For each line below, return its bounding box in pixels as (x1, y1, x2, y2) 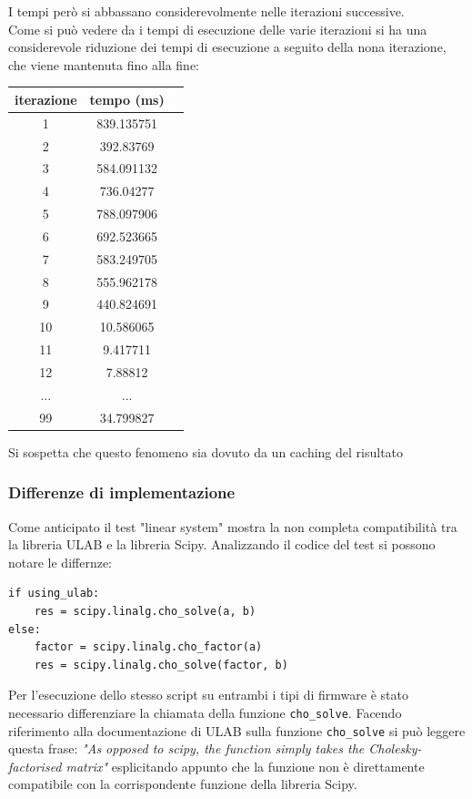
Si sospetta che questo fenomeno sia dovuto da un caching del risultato (8, 442, 404, 461)
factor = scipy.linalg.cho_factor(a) (34, 640, 263, 654)
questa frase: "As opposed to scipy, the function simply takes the (8, 739, 365, 758)
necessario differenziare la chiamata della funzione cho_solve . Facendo (8, 702, 402, 722)
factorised (8, 756, 62, 775)
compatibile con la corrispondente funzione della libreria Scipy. (8, 774, 357, 794)
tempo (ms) (89, 89, 165, 108)
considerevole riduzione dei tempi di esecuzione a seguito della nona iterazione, (8, 37, 447, 56)
